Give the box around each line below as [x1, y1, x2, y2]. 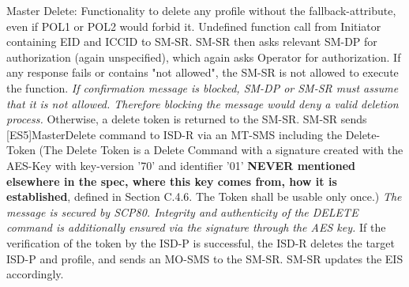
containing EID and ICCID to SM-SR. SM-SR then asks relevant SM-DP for [6, 33, 377, 50]
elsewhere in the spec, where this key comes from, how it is [6, 172, 337, 189]
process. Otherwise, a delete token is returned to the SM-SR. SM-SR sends [6, 111, 367, 127]
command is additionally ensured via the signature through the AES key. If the [6, 219, 386, 236]
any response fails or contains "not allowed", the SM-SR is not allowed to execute [6, 64, 399, 81]
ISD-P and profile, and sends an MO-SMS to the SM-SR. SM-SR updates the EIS [6, 250, 403, 266]
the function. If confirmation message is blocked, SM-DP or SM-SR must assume [6, 79, 399, 96]
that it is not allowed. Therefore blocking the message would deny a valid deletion [6, 95, 399, 111]
